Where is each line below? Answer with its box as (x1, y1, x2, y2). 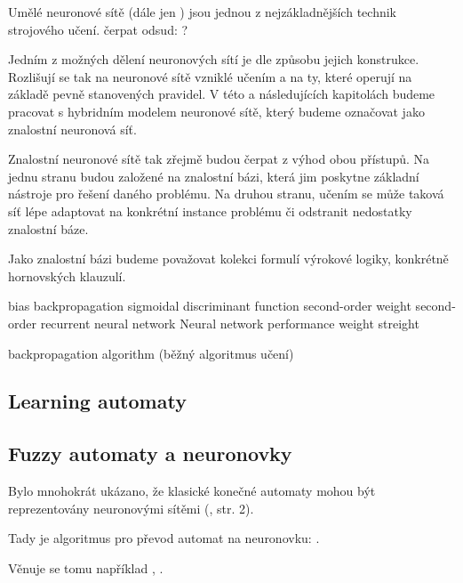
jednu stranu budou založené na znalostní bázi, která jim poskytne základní (8, 166, 419, 185)
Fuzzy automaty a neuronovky (8, 440, 292, 467)
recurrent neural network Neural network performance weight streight (40, 313, 419, 332)
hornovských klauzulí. (8, 266, 126, 285)
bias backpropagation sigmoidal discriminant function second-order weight (8, 296, 411, 315)
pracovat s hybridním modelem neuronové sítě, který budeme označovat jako (8, 101, 425, 120)
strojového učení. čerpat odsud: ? (8, 20, 188, 38)
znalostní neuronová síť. (8, 119, 137, 138)
